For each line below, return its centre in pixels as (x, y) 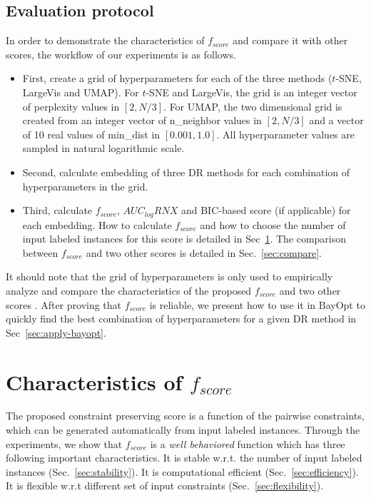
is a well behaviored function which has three (248, 443)
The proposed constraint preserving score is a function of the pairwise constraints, (185, 416)
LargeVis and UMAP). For (81, 92)
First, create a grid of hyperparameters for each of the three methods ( (177, 78)
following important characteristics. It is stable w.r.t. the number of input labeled (184, 458)
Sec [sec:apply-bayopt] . (56, 332)
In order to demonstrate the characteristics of (105, 40)
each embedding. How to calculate (97, 224)
